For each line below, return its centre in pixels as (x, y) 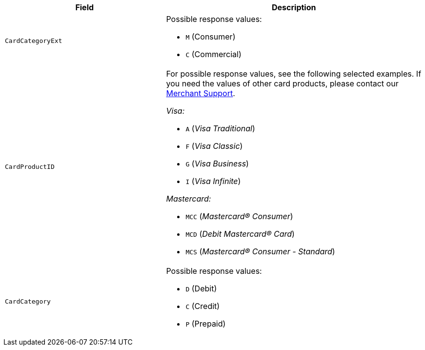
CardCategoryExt (34, 41)
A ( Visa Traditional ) (220, 128)
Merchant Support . (201, 93)
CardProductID (30, 166)
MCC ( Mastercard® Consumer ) (239, 216)
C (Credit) (203, 306)
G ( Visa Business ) (217, 164)
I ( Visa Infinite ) (213, 181)
